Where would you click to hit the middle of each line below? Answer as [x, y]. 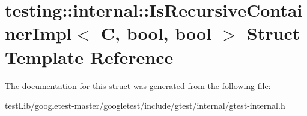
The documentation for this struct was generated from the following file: [138, 85]
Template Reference [89, 57]
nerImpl [38, 33]
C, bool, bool [156, 33]
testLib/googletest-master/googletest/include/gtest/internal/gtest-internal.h [145, 106]
